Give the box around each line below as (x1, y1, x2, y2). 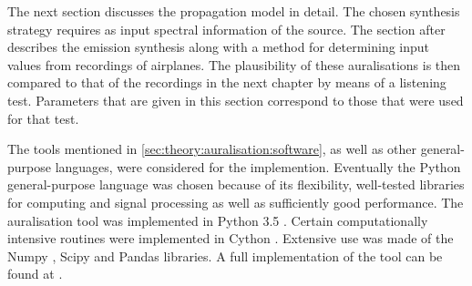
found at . (7, 264, 63, 283)
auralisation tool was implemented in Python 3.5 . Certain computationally (7, 210, 428, 230)
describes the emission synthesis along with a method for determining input (7, 37, 430, 56)
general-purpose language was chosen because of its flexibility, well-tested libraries (7, 175, 465, 194)
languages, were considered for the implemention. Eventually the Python (55, 157, 461, 176)
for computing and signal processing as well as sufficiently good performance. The (7, 192, 464, 211)
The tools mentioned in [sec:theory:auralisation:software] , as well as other (7, 139, 417, 158)
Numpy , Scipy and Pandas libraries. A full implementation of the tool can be (7, 246, 443, 265)
